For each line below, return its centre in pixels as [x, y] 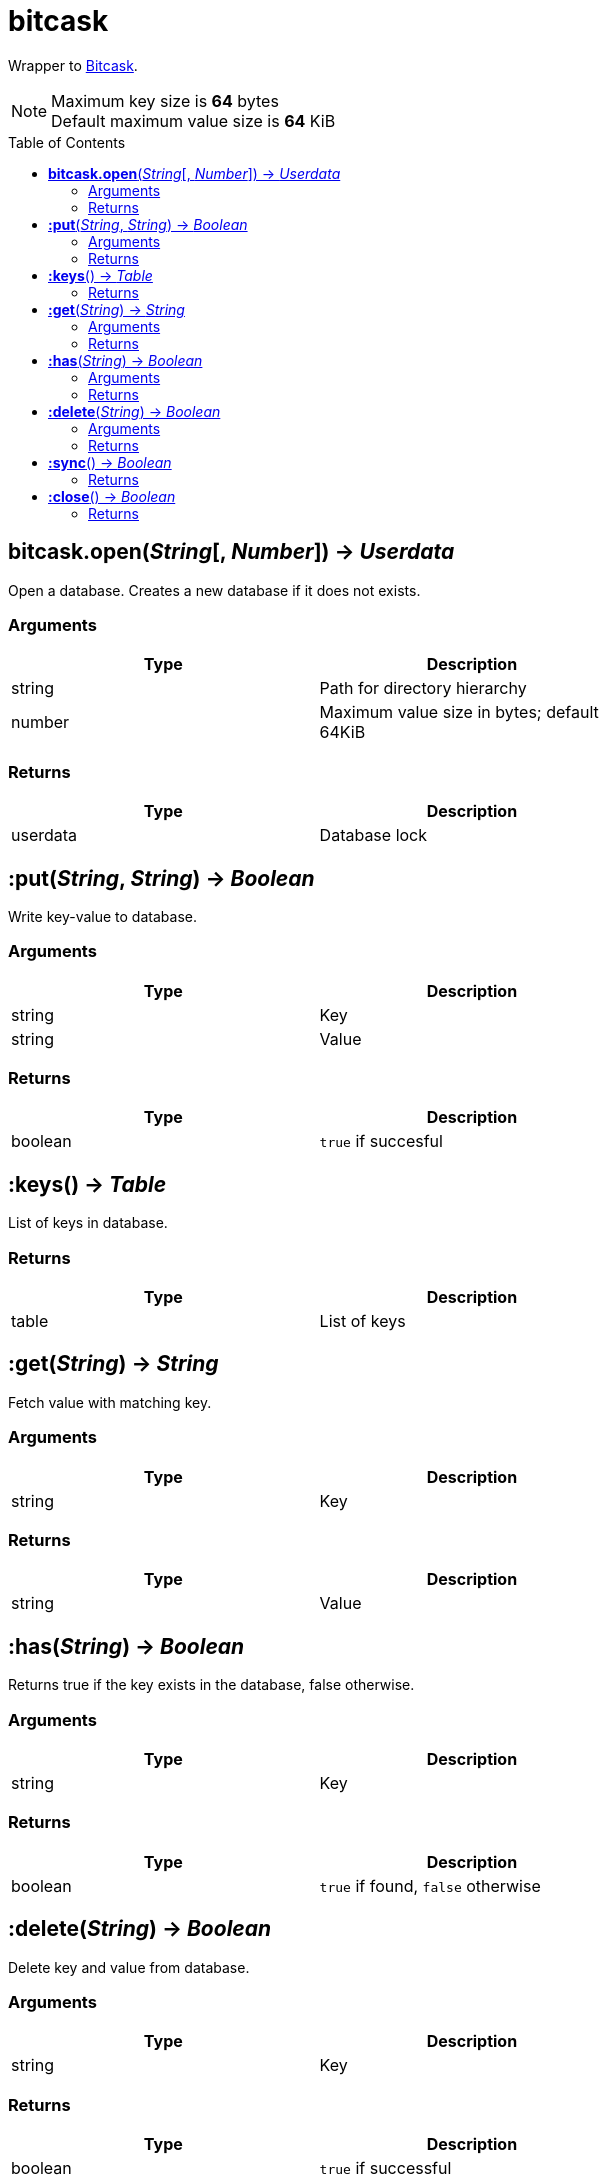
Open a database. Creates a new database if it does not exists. [214, 590]
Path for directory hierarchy [423, 688]
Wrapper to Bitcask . [73, 65]
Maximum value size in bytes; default [459, 712]
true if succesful [381, 1141]
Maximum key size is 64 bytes [165, 100]
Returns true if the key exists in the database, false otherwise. [211, 1685]
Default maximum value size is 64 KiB [193, 120]
